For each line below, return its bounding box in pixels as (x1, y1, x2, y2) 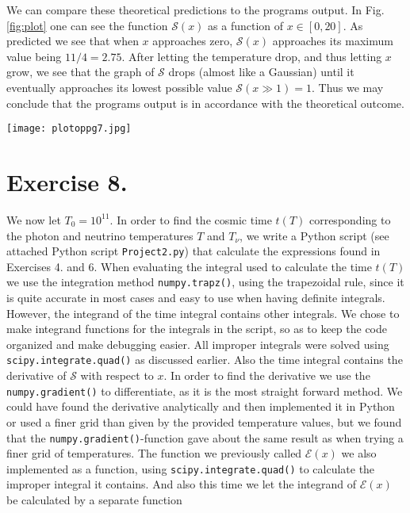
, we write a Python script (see (239, 227, 389, 243)
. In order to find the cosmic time (109, 211, 272, 228)
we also (341, 445, 377, 461)
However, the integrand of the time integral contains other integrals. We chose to (6, 304, 400, 321)
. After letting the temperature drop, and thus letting (121, 48, 382, 64)
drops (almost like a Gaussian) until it (168, 63, 354, 80)
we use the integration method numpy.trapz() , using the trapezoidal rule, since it (6, 274, 404, 290)
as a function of (208, 17, 284, 33)
